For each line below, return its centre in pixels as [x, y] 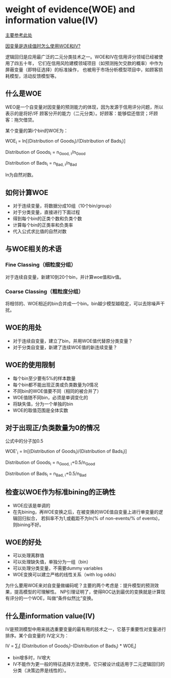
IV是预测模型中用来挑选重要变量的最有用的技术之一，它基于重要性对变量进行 [86, 629]
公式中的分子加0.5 [24, 441]
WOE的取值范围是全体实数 [40, 410]
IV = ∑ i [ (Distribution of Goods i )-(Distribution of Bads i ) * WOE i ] [71, 646]
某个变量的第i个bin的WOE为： [37, 130]
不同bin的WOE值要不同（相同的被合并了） [57, 391]
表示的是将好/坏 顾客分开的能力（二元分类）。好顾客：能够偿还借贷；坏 [79, 113]
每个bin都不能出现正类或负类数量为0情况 [55, 385]
